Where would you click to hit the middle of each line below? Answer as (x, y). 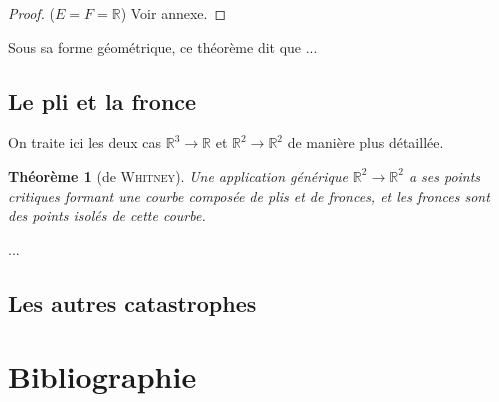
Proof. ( (32, 13)
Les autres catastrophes (132, 302)
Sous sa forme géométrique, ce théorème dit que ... (163, 46)
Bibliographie (102, 376)
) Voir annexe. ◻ (173, 13)
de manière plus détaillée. (365, 142)
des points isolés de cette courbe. (107, 215)
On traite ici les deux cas (85, 142)
